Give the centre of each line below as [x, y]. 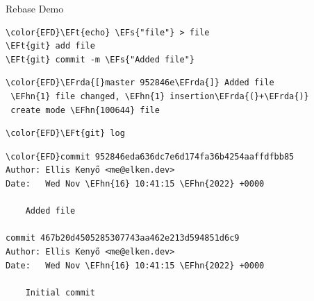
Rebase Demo [35, 8]
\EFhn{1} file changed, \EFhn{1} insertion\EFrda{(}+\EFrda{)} [160, 96]
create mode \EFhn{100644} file [85, 110]
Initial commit [60, 292]
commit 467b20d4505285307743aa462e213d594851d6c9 [123, 238]
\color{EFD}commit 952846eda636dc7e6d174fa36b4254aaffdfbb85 [150, 156]
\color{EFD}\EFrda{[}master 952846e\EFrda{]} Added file [140, 83]
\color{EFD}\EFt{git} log [65, 134]
